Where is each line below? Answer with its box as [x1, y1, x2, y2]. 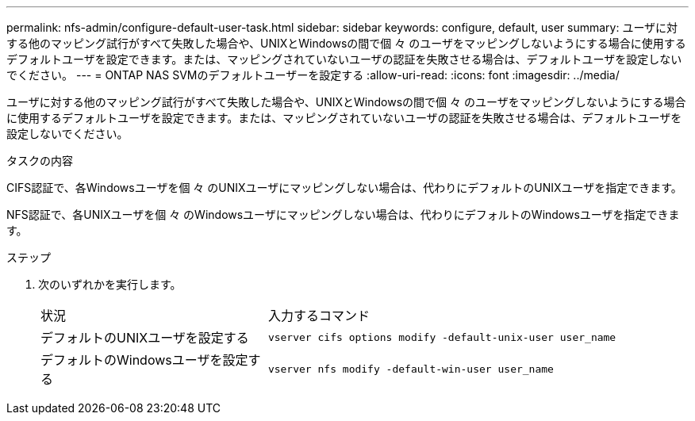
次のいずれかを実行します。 [38, 277, 182, 291]
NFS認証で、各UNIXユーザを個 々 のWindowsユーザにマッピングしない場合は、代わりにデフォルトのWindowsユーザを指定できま [6, 208, 680, 221]
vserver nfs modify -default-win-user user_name [267, 362, 554, 375]
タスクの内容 [6, 154, 73, 167]
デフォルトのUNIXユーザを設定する [40, 330, 249, 346]
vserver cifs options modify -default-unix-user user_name [267, 331, 616, 343]
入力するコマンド [267, 308, 370, 323]
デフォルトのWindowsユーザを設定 [40, 352, 248, 368]
